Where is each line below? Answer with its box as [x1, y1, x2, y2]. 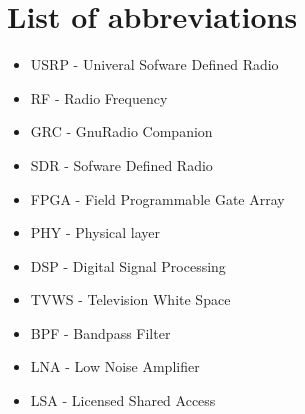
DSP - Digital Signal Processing [30, 255, 226, 276]
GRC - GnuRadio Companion [30, 121, 213, 142]
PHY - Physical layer [30, 222, 161, 243]
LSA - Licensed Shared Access [30, 390, 216, 411]
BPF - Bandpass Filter [30, 322, 171, 343]
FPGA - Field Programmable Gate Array [30, 188, 285, 209]
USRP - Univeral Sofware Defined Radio [30, 54, 279, 75]
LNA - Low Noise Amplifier [30, 356, 200, 377]
